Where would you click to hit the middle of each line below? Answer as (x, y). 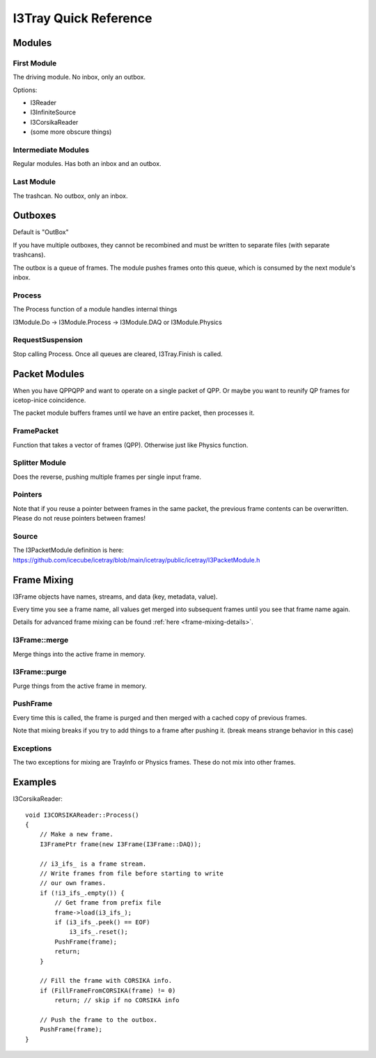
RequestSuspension (48, 340)
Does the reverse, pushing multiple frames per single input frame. (107, 477)
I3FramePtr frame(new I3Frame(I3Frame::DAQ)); (120, 844)
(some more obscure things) (71, 132)
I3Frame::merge (41, 640)
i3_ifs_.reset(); (99, 932)
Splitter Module (39, 463)
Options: (25, 90)
